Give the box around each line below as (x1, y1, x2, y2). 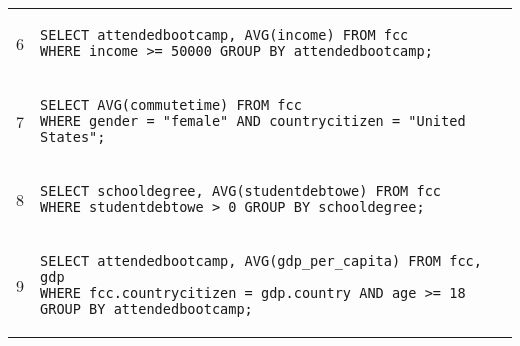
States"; (40, 129, 106, 145)
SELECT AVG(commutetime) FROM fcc (40, 97, 302, 113)
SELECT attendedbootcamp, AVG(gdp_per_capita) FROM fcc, (40, 253, 482, 269)
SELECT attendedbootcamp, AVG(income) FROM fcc (40, 27, 409, 43)
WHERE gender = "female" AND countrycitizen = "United (40, 113, 466, 129)
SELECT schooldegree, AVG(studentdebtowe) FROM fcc (40, 183, 442, 199)
